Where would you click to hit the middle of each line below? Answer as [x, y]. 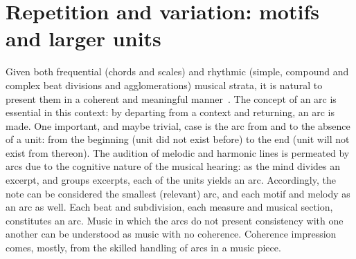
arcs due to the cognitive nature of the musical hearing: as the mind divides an [173, 166]
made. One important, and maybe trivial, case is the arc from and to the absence [178, 125]
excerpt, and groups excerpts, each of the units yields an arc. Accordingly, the [171, 180]
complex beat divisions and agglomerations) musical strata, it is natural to [164, 85]
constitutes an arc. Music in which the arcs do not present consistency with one [175, 220]
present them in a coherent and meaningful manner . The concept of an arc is [171, 98]
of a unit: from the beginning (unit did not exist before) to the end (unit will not [178, 139]
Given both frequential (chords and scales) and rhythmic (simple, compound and [177, 71]
